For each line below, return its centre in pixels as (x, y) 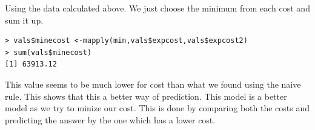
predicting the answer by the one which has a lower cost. (110, 119)
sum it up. (24, 20)
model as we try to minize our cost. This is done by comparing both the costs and (157, 108)
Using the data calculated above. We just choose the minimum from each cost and (157, 8)
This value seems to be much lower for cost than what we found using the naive (153, 84)
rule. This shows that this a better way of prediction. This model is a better (146, 96)
